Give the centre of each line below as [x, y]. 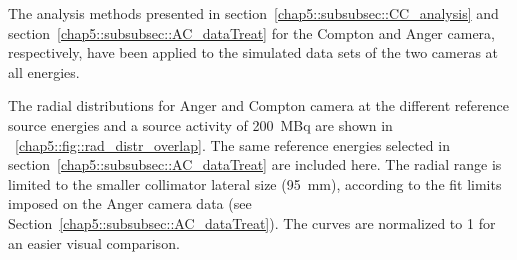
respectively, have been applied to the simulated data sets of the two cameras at [253, 52]
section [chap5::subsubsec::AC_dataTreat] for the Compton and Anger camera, [251, 32]
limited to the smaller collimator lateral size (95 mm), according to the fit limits [255, 183]
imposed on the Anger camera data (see [130, 203]
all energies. [44, 71]
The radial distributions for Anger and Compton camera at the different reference [258, 105]
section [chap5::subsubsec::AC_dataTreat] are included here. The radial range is [255, 164]
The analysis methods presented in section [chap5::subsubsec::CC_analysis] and [253, 13]
